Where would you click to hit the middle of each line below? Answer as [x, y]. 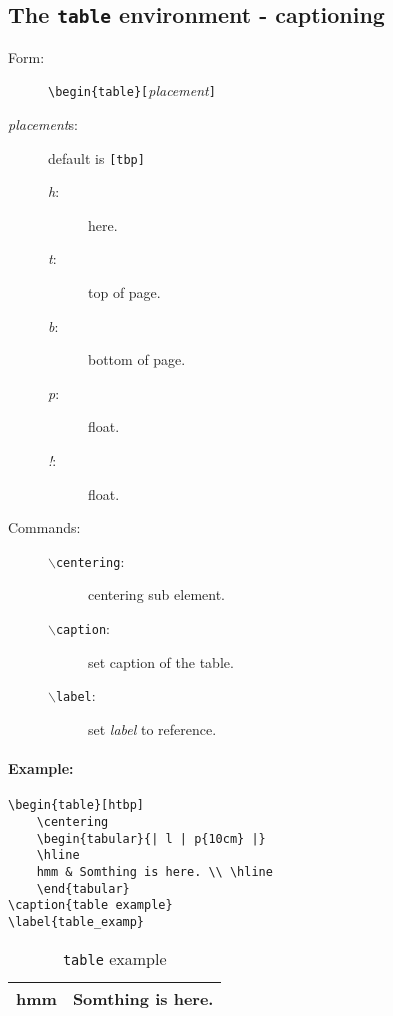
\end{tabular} [83, 888]
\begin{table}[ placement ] [132, 90]
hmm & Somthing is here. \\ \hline [154, 871]
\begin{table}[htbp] [76, 805]
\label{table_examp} [76, 921]
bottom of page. [137, 359]
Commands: [44, 527]
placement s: [43, 124]
